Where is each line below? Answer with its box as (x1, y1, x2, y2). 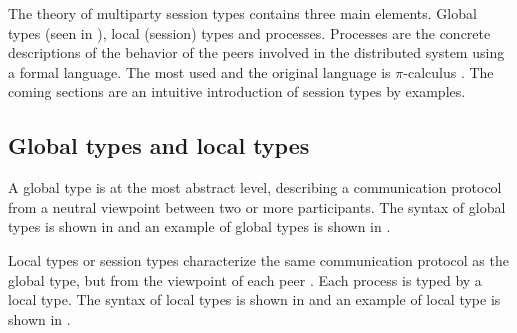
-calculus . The (403, 61, 494, 82)
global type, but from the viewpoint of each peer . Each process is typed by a (8, 269, 482, 290)
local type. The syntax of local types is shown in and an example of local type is (8, 289, 501, 310)
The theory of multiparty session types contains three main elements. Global (8, 3, 477, 23)
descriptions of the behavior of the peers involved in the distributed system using (8, 42, 505, 63)
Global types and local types (8, 130, 310, 161)
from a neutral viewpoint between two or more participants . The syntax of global (8, 196, 506, 217)
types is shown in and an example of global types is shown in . (8, 216, 391, 237)
